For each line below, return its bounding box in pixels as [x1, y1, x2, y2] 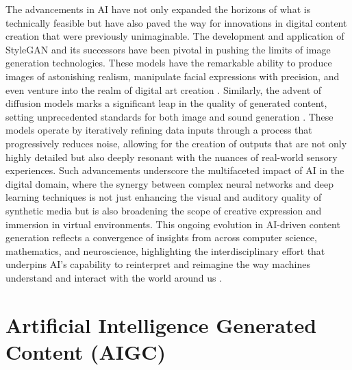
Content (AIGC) [5, 337, 166, 365]
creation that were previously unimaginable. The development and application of [5, 29, 344, 43]
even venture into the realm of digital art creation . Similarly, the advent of [5, 82, 322, 97]
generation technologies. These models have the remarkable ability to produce [5, 56, 332, 70]
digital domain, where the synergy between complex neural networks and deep [5, 176, 334, 190]
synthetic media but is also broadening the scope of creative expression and [5, 203, 322, 217]
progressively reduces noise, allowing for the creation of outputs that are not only [5, 136, 347, 150]
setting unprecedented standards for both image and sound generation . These [5, 109, 334, 123]
